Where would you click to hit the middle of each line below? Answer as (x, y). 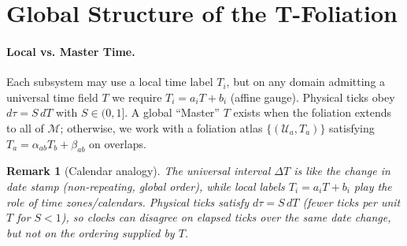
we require (137, 97)
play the (373, 186)
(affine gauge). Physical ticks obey (313, 97)
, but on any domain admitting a (306, 82)
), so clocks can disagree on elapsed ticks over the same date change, (226, 217)
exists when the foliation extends (312, 112)
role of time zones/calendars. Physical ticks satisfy (128, 201)
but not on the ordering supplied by (91, 232)
